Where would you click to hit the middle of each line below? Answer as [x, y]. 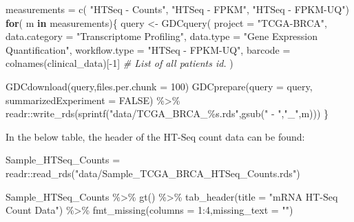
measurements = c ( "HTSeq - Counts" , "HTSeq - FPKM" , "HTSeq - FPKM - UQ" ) [177, 9]
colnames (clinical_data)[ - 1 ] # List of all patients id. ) [119, 63]
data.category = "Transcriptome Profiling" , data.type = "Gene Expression [162, 36]
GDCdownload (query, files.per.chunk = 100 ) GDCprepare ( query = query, [159, 86]
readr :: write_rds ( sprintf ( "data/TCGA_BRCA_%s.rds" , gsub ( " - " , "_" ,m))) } [167, 113]
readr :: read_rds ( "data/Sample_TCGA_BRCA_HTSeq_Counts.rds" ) [153, 173]
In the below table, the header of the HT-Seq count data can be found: [155, 136]
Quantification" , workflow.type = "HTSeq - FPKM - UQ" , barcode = [148, 49]
